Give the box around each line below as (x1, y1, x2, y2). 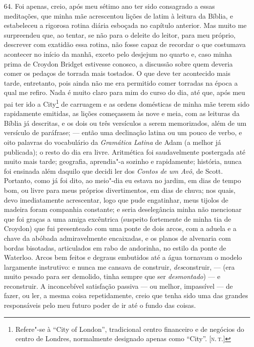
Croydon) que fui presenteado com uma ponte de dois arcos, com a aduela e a (4, 223, 236, 233)
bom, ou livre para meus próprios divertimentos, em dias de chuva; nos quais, (4, 185, 235, 195)
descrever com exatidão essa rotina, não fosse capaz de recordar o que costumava (4, 39, 246, 49)
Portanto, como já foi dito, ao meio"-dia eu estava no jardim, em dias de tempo (4, 175, 241, 185)
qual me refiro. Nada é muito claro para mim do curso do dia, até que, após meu (4, 87, 245, 97)
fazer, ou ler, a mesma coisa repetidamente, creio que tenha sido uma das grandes (4, 290, 248, 301)
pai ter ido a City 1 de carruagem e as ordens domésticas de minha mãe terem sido (4, 97, 250, 109)
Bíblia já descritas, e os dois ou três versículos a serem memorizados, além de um (4, 117, 247, 128)
